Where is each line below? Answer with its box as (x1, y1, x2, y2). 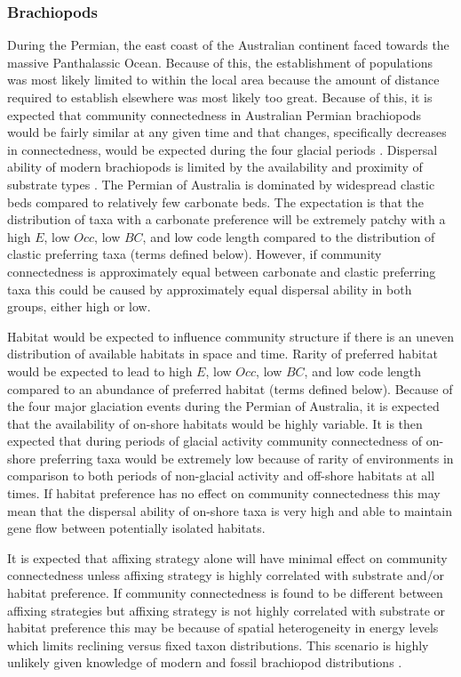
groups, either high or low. (7, 297, 151, 316)
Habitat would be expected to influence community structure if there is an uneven (7, 326, 455, 345)
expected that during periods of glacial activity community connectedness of (7, 431, 422, 450)
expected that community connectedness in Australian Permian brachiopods (7, 105, 422, 124)
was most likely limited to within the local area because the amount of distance (7, 70, 440, 89)
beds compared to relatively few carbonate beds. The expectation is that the (7, 192, 424, 211)
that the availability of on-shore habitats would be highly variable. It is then (7, 414, 423, 432)
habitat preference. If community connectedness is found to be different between (7, 584, 443, 602)
